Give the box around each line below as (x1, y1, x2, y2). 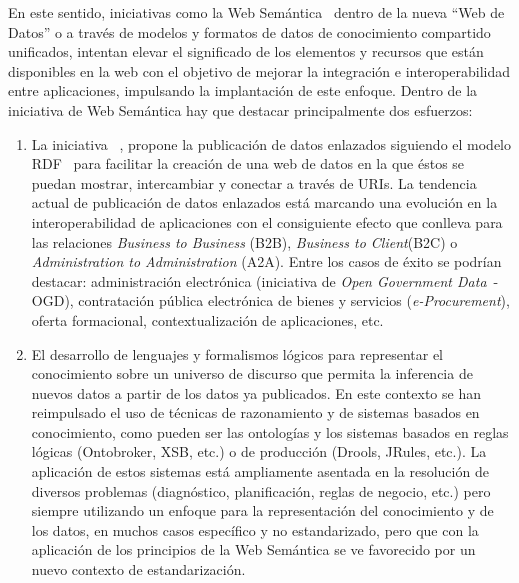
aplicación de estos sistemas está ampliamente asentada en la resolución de (31, 461, 489, 482)
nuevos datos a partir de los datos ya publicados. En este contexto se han (31, 382, 481, 403)
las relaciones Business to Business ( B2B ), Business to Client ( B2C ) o (31, 231, 458, 252)
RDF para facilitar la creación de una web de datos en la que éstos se (31, 153, 465, 174)
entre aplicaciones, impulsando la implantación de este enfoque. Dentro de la (8, 80, 478, 101)
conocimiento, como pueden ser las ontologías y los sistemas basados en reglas (31, 421, 509, 442)
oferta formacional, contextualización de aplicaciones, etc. (31, 309, 384, 330)
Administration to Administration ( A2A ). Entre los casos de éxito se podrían (31, 251, 502, 272)
